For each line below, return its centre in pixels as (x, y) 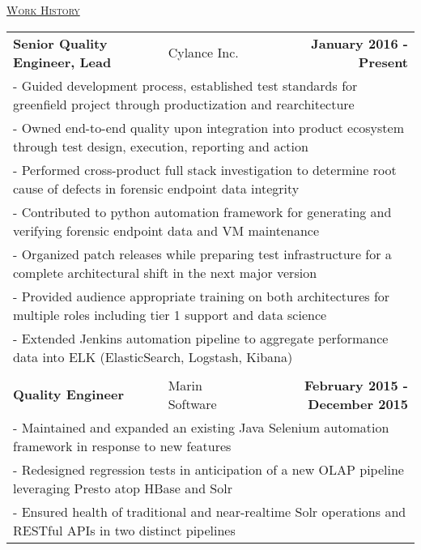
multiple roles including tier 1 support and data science (170, 314)
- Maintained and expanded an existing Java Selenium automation (201, 427)
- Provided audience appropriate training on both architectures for (202, 296)
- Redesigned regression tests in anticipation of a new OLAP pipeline (208, 469)
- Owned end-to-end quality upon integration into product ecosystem (208, 127)
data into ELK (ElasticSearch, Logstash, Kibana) (153, 356)
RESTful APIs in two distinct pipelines (124, 530)
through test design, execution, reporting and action (161, 146)
